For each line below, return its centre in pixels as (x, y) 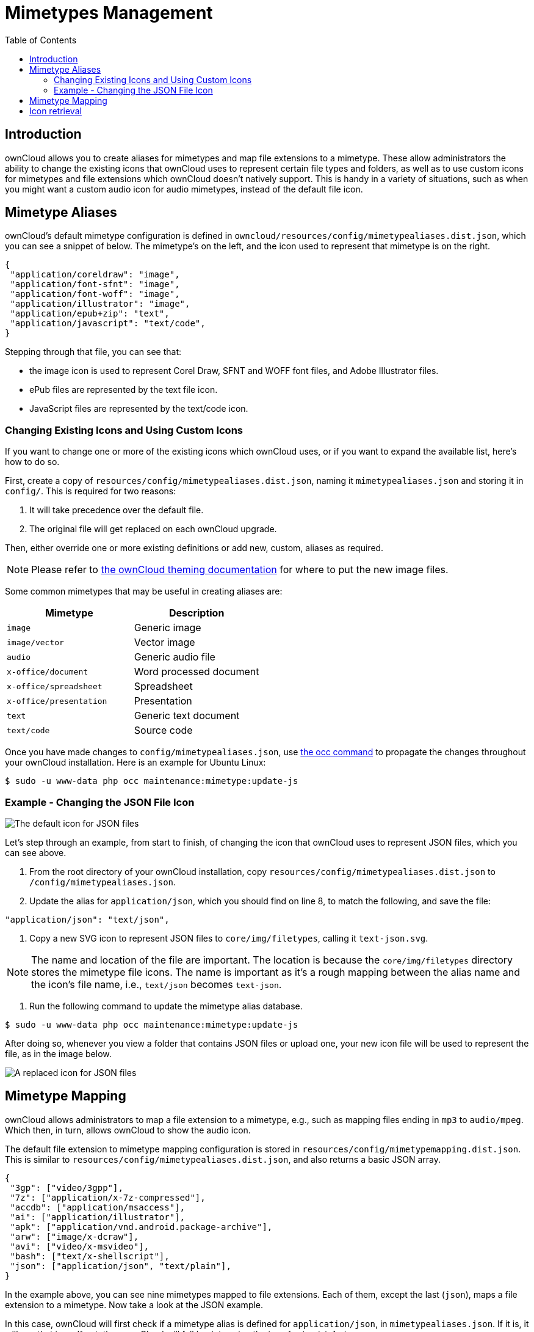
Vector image (164, 642)
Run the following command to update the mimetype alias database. (166, 1006)
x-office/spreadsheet (55, 686)
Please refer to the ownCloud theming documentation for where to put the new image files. (240, 570)
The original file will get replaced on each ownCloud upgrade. (153, 529)
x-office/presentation (57, 701)
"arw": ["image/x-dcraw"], (74, 1236)
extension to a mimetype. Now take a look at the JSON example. (134, 1305)
